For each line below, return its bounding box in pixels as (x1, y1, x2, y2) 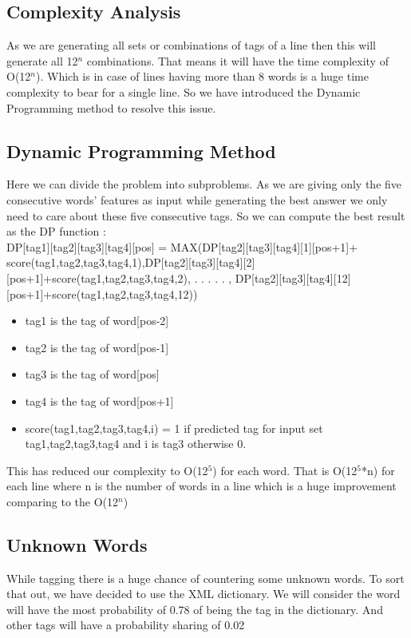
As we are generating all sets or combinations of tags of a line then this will (6, 37, 376, 53)
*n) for (361, 462, 395, 478)
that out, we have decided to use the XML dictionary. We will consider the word (6, 585, 401, 602)
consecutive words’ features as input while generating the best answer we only (6, 191, 388, 208)
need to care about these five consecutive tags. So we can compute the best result (6, 207, 405, 224)
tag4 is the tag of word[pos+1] (25, 392, 174, 409)
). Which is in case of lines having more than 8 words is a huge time (36, 68, 369, 85)
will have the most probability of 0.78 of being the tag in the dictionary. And (6, 600, 383, 617)
